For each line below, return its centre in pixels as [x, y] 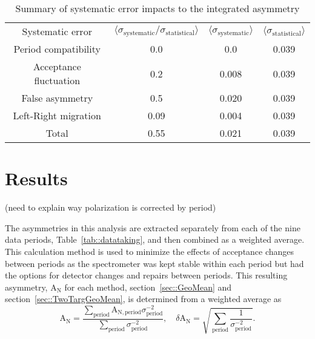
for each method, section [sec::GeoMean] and [148, 287]
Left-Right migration [57, 115]
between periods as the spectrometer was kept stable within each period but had [154, 263]
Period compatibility [57, 49]
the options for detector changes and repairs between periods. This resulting [146, 275]
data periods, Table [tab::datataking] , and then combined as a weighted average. [155, 239]
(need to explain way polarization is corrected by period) [111, 207]
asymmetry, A [31, 287]
